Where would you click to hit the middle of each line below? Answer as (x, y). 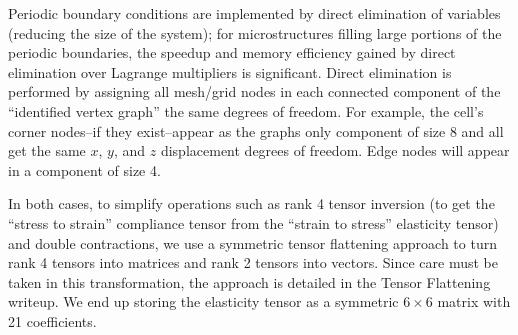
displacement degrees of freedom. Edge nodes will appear (335, 150)
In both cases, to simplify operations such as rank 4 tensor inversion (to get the (251, 203)
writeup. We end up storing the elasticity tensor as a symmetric (203, 301)
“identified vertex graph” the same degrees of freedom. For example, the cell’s (246, 110)
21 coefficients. (52, 320)
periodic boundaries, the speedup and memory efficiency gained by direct (232, 52)
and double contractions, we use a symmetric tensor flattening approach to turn (252, 242)
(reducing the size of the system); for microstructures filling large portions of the (255, 32)
